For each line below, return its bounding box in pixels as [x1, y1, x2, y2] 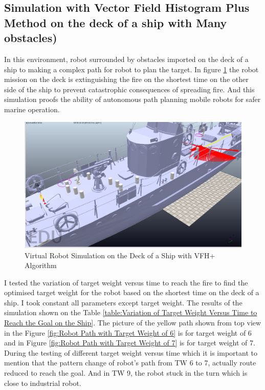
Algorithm [25, 260, 57, 271]
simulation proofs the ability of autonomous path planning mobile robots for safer [4, 94, 261, 105]
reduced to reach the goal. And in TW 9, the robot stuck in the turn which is [4, 367, 248, 378]
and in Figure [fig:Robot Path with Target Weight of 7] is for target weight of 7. [4, 337, 255, 348]
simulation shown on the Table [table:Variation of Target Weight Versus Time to [4, 307, 257, 318]
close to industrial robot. [4, 377, 81, 388]
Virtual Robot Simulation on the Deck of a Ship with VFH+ [25, 250, 215, 260]
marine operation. [4, 104, 60, 114]
